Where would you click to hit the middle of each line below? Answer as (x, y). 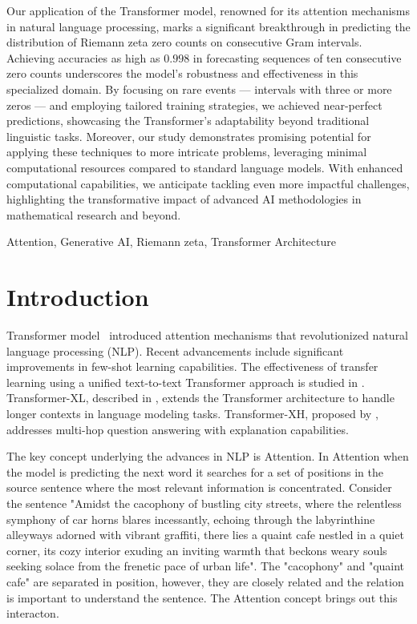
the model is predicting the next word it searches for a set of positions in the (195, 471)
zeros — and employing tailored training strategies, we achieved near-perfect (194, 105)
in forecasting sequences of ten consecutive (297, 57)
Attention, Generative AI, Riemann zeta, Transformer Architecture (171, 242)
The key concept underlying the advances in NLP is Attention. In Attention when (208, 456)
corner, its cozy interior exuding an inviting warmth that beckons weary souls (197, 550)
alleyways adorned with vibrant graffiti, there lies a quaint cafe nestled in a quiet (205, 535)
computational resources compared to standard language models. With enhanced (205, 167)
